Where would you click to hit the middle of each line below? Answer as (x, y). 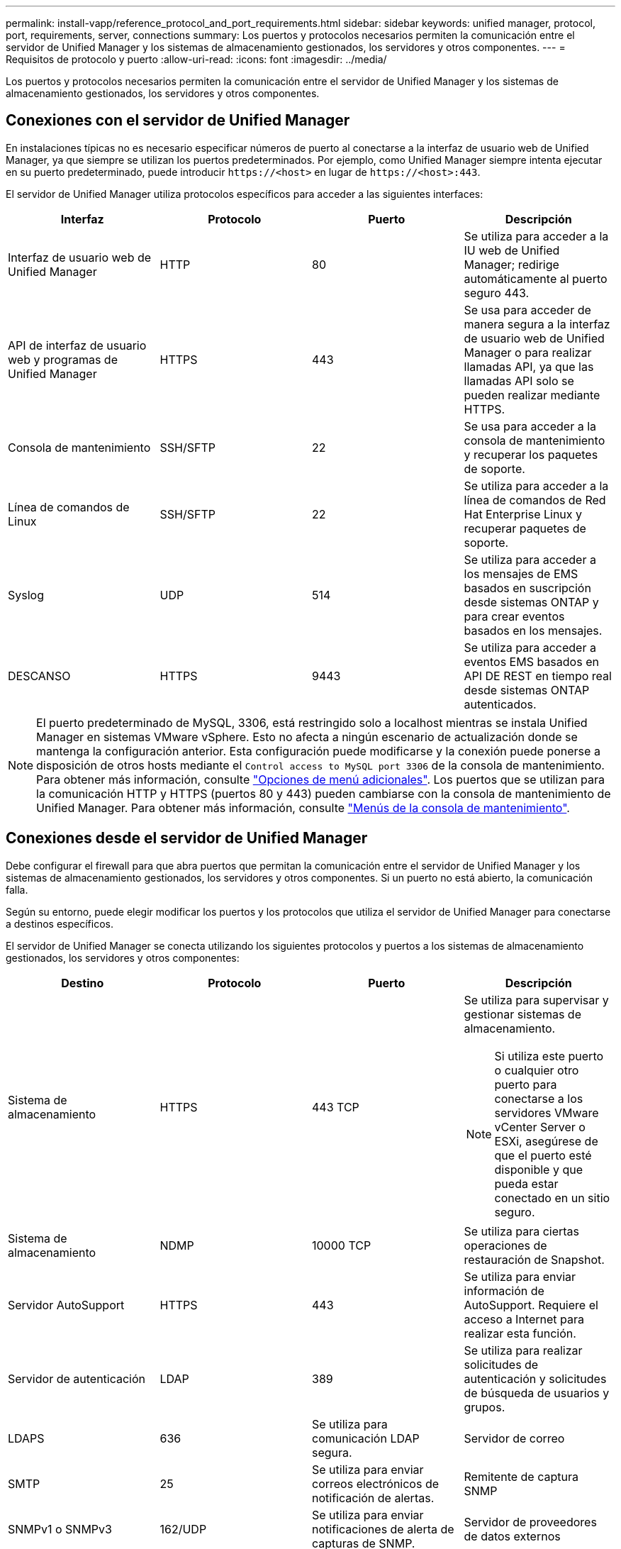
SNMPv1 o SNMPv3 (60, 1529)
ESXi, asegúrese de (546, 1141)
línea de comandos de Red (535, 500)
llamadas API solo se (519, 381)
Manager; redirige (511, 264)
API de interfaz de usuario (77, 345)
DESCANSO (39, 676)
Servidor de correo (514, 1438)
